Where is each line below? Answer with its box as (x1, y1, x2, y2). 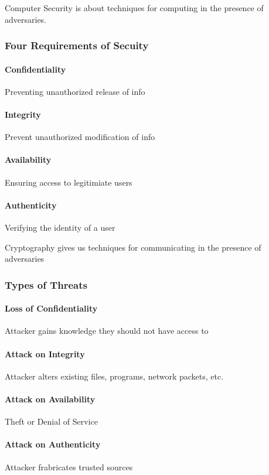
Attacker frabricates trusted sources (5, 460, 133, 473)
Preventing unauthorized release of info (5, 85, 145, 97)
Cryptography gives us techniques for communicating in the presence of (5, 241, 261, 253)
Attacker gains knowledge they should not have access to (5, 324, 209, 337)
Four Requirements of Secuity (5, 38, 149, 53)
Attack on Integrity (5, 347, 85, 360)
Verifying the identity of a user (5, 221, 115, 233)
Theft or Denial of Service (5, 415, 98, 428)
